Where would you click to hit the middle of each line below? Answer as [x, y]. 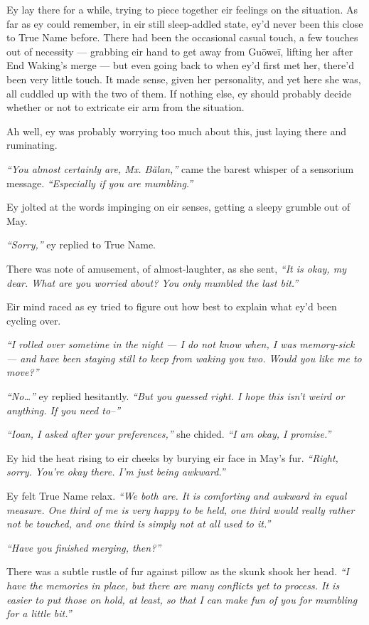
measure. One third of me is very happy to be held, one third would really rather [181, 509]
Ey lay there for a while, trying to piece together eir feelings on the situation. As [182, 9]
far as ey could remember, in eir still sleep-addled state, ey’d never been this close [185, 23]
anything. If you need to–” [64, 410]
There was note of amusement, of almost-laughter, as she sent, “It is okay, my [176, 268]
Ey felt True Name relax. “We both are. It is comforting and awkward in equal [177, 496]
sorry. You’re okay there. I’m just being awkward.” [116, 472]
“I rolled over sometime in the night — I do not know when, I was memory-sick [181, 344]
